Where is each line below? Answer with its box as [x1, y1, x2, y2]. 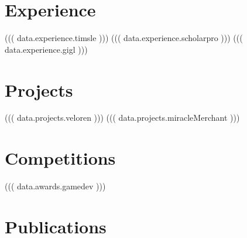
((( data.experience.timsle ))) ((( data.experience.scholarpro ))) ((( [5, 32, 243, 44]
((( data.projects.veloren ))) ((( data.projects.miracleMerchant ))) [5, 111, 240, 124]
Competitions [5, 146, 116, 170]
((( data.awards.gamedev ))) [5, 180, 106, 192]
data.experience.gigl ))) [5, 43, 88, 55]
